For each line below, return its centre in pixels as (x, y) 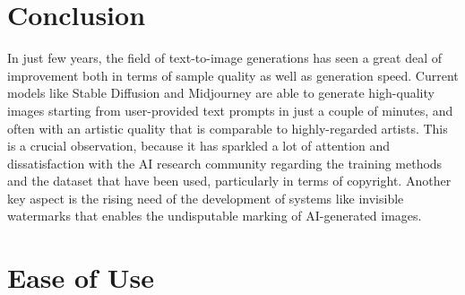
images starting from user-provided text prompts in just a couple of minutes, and (230, 110)
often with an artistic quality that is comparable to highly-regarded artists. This (228, 128)
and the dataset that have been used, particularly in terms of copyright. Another (229, 181)
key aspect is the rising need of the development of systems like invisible (206, 198)
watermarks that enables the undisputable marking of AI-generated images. (215, 216)
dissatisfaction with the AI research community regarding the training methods (225, 163)
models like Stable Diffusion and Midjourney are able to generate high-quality (221, 93)
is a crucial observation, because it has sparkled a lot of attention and (199, 146)
